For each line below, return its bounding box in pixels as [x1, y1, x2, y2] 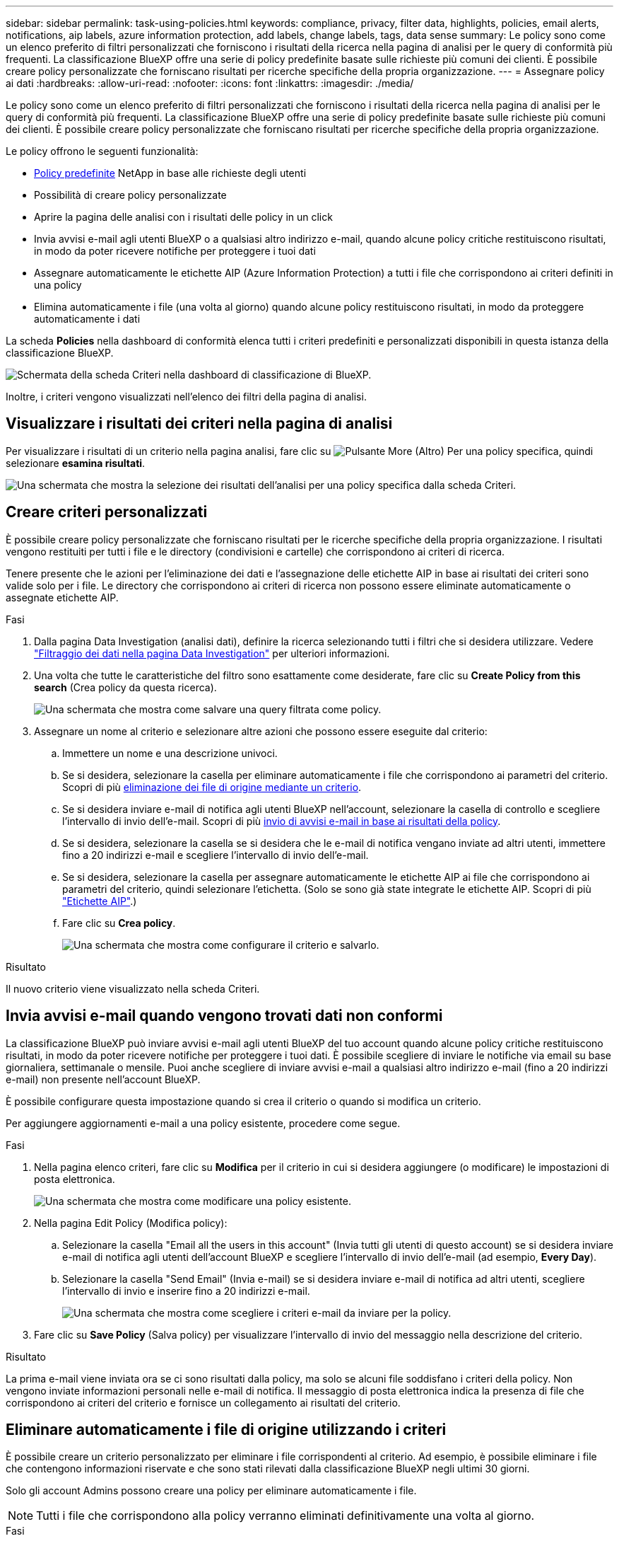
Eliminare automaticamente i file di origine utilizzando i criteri [6, 1420, 447, 1438]
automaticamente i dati [34, 313, 141, 325]
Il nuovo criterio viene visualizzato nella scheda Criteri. [6, 982, 260, 995]
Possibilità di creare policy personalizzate [34, 189, 227, 201]
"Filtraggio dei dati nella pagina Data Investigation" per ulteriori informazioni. [34, 647, 390, 659]
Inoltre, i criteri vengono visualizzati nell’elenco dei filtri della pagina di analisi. [6, 391, 367, 403]
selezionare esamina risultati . [6, 456, 146, 469]
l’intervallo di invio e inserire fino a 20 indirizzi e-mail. [62, 1284, 310, 1297]
